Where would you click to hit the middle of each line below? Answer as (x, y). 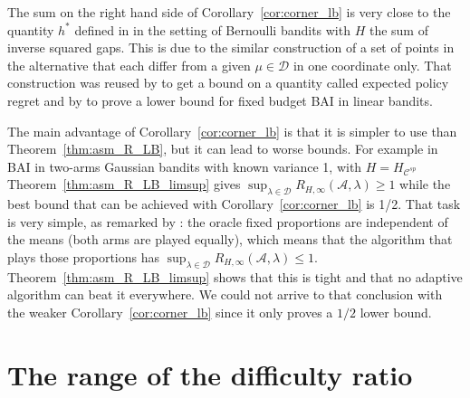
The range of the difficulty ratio (210, 374)
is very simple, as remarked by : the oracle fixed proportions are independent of (228, 221)
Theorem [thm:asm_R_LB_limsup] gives (124, 184)
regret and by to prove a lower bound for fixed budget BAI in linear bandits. (220, 100)
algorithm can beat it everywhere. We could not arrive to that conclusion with (225, 294)
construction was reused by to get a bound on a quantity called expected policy (228, 83)
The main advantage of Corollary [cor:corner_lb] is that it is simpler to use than (232, 131)
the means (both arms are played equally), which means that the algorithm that (230, 239)
